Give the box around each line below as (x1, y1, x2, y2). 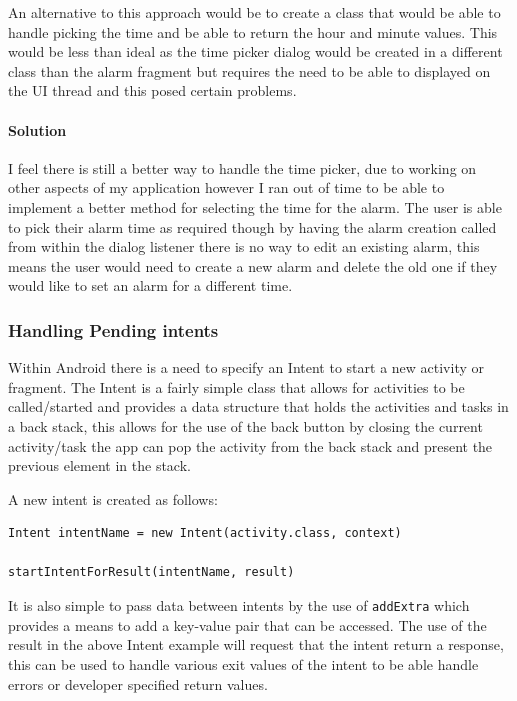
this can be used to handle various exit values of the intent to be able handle (8, 653, 479, 674)
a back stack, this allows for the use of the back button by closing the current (8, 415, 483, 436)
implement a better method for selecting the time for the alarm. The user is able (8, 196, 502, 217)
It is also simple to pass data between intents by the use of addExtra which (8, 595, 470, 616)
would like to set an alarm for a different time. (8, 275, 293, 296)
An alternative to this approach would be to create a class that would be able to (8, 2, 501, 22)
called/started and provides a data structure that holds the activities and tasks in (8, 396, 509, 417)
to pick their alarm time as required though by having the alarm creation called (8, 216, 497, 237)
